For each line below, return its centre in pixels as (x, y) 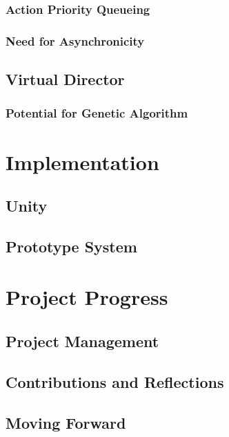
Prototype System (71, 246)
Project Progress (87, 297)
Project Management (82, 341)
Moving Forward (66, 422)
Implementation (82, 161)
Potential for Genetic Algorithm (97, 113)
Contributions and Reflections (115, 381)
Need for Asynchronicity (75, 40)
